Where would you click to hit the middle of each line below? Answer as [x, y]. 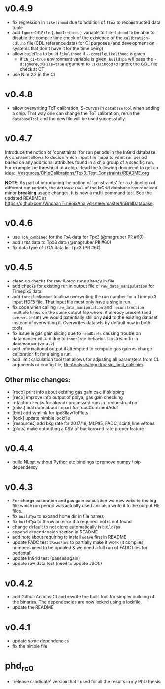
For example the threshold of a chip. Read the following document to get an [82, 167]
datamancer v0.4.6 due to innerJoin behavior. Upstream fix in [75, 338]
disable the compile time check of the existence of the [67, 38]
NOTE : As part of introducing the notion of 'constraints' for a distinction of [80, 182]
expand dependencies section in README [55, 532]
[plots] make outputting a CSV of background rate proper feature [78, 428]
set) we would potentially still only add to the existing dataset [96, 317]
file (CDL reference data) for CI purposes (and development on [91, 43]
